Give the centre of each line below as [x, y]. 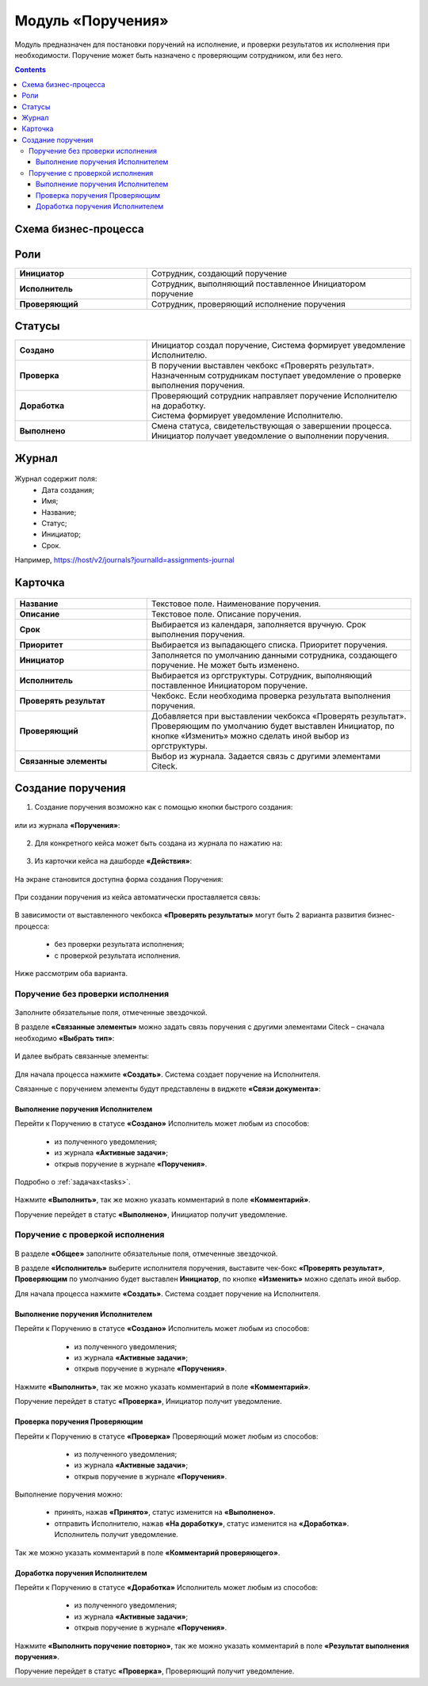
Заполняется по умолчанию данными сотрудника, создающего [274, 655]
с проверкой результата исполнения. [118, 956]
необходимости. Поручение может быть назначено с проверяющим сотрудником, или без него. [179, 55]
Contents [31, 70]
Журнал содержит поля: [56, 479]
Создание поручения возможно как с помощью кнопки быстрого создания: [164, 807]
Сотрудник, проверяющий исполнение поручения [248, 303]
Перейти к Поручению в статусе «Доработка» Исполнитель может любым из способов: [166, 1588]
